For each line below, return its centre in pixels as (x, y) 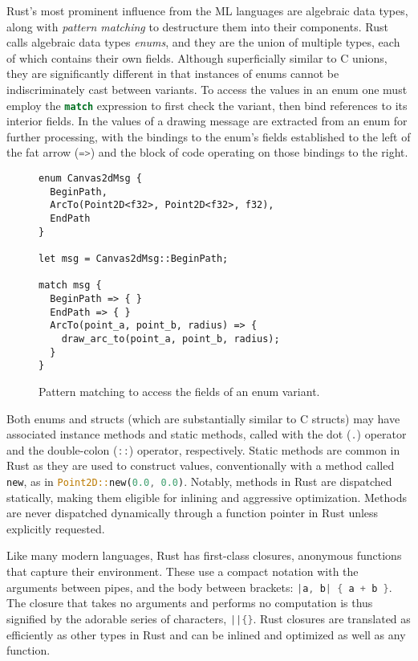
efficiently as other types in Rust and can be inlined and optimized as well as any (206, 634)
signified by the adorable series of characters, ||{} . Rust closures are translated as (209, 618)
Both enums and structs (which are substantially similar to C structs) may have (203, 418)
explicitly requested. (56, 528)
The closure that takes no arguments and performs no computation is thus (190, 603)
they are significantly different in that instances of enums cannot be (173, 73)
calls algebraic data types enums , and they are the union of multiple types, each (203, 42)
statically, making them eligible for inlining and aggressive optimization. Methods (207, 497)
